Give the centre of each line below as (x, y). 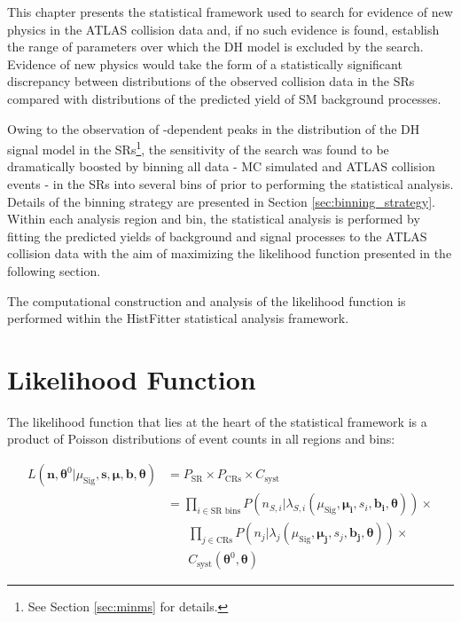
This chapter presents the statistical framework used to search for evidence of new (230, 12)
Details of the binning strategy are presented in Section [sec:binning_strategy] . (222, 201)
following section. (54, 270)
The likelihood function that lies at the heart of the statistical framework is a (217, 421)
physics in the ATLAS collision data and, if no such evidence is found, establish (223, 29)
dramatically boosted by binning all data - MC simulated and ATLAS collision (221, 166)
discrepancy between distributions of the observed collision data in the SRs (211, 81)
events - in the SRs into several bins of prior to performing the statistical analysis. (230, 184)
